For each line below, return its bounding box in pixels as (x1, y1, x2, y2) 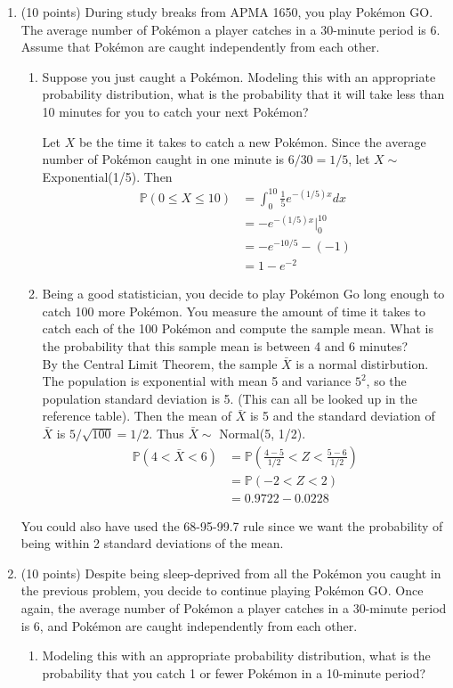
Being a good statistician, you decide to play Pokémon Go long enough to (42, 284, 445, 303)
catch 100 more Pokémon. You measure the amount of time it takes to (42, 301, 426, 320)
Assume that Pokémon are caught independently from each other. (20, 37, 380, 56)
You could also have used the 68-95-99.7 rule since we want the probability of (20, 516, 443, 535)
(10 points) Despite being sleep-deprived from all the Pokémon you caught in (20, 563, 441, 582)
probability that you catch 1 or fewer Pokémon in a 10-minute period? (42, 663, 426, 682)
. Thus (149, 423, 184, 442)
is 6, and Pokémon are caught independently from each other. (20, 616, 358, 635)
